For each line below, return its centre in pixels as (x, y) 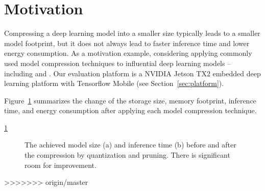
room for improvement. (61, 165)
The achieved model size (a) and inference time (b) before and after (130, 145)
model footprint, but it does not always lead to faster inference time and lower (127, 43)
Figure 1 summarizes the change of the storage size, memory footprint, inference (130, 100)
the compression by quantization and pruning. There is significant (127, 155)
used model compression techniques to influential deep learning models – (118, 63)
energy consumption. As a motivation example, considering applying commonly (128, 53)
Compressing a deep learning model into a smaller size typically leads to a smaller (132, 33)
